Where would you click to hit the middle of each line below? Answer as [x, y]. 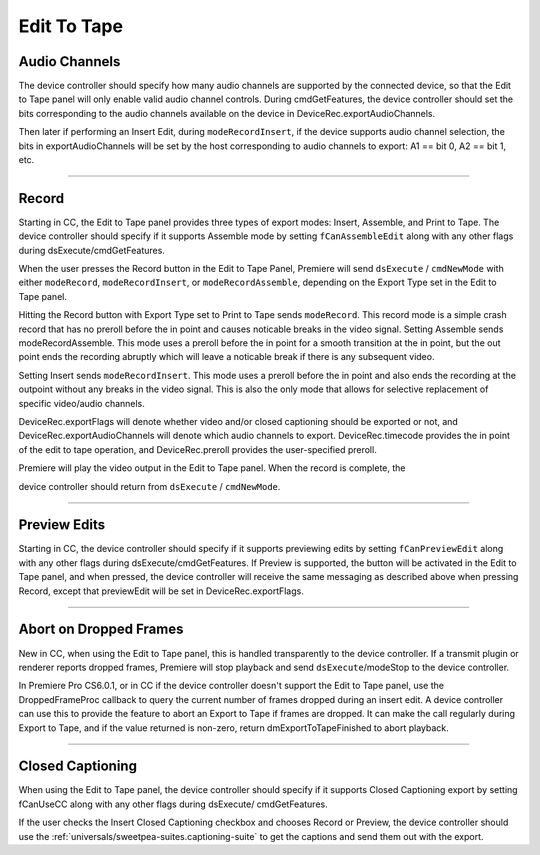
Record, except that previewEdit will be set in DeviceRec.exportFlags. [161, 591]
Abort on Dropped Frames [101, 629]
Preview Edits [62, 525]
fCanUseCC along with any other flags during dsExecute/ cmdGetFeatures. [173, 804]
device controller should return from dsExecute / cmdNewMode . [149, 486]
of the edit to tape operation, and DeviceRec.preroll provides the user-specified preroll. [197, 449]
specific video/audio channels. [81, 403]
